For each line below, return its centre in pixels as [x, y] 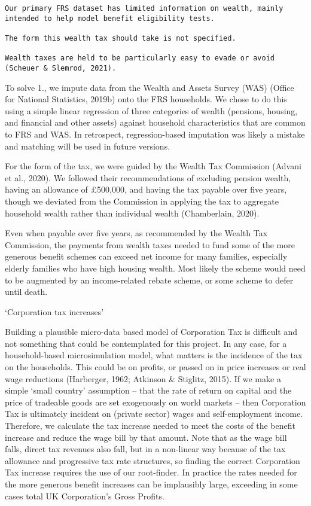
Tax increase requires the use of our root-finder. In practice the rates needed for [151, 472]
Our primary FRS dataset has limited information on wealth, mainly [144, 8]
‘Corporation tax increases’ [54, 311]
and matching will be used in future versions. [88, 146]
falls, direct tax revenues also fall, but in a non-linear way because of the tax [145, 449]
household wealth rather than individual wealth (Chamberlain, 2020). [132, 213]
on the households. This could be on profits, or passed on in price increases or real [155, 367]
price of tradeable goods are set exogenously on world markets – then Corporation [155, 402]
